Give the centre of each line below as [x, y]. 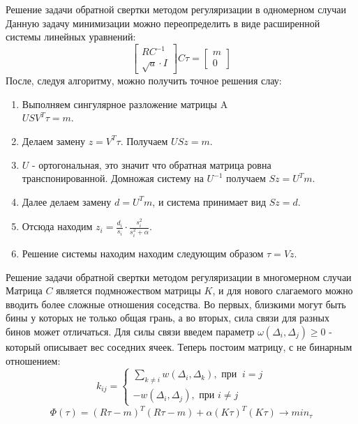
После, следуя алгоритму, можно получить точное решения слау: [144, 81]
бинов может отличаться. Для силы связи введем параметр [130, 331]
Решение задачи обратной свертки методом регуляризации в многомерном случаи [179, 277]
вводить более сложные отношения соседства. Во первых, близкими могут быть [176, 304]
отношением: [33, 360]
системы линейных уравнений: [71, 37]
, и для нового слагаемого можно [283, 290]
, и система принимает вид [209, 201]
